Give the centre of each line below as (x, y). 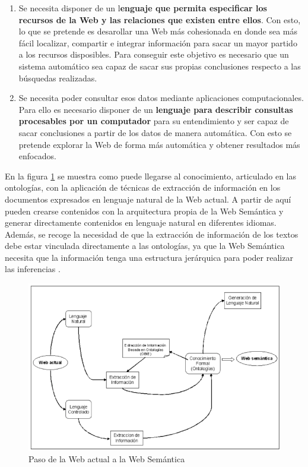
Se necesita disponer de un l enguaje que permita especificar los (143, 8)
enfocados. (37, 156)
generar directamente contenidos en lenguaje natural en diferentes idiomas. (141, 223)
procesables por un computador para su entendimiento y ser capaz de (154, 121)
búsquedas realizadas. (58, 78)
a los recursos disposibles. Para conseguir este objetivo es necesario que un (154, 54)
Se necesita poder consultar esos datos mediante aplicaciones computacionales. (161, 98)
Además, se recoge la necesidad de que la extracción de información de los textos (152, 234)
